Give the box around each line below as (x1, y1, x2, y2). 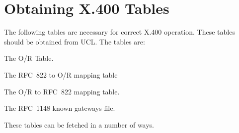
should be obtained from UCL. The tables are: (4, 36, 145, 46)
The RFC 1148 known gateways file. (4, 103, 115, 113)
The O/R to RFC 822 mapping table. (4, 86, 120, 96)
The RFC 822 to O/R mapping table (4, 69, 118, 80)
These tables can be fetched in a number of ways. (4, 119, 155, 130)
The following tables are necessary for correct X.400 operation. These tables (4, 27, 235, 37)
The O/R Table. (4, 53, 54, 63)
